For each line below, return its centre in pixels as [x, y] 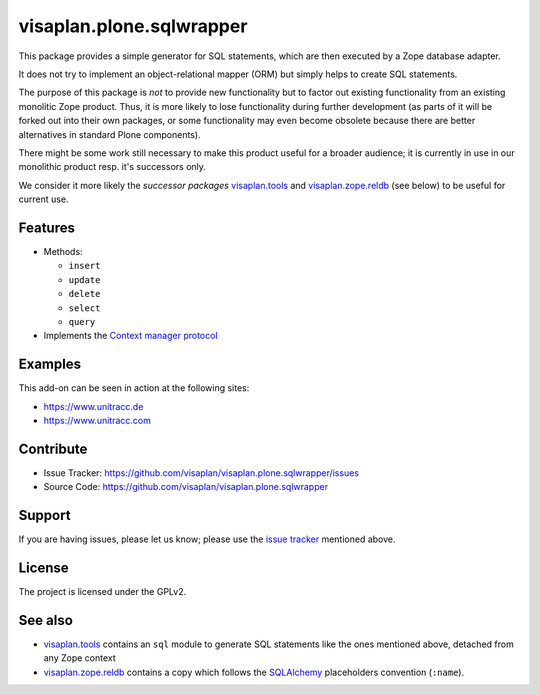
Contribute [53, 448]
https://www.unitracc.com [97, 420]
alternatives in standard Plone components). [109, 134]
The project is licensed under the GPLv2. [102, 592]
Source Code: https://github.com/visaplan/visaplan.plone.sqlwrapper [186, 487]
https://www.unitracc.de [93, 406]
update [84, 279]
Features [46, 227]
